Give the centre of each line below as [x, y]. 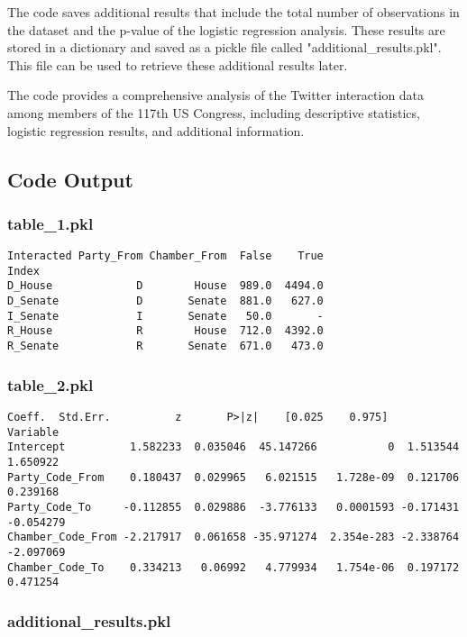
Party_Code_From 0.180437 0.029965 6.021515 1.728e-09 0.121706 [233, 477]
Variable [33, 432]
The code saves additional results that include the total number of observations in [233, 12]
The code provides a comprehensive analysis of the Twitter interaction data [216, 95]
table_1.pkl [50, 223]
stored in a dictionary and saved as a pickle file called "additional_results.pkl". [224, 47]
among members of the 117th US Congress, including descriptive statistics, [214, 112]
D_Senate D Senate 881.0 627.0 [165, 301]
